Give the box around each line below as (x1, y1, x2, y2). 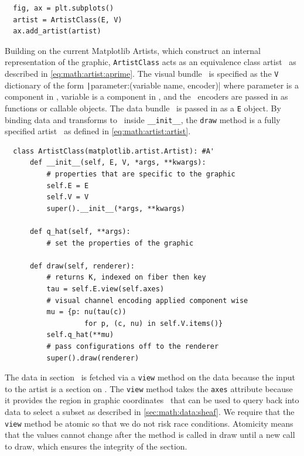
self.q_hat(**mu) (46, 331, 114, 339)
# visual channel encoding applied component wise (46, 296, 248, 305)
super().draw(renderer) (46, 353, 139, 362)
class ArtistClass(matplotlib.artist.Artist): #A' (13, 147, 214, 155)
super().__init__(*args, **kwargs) (46, 204, 185, 213)
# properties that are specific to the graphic (46, 170, 235, 179)
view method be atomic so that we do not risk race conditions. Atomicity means (5, 417, 293, 429)
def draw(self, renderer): (29, 261, 135, 270)
